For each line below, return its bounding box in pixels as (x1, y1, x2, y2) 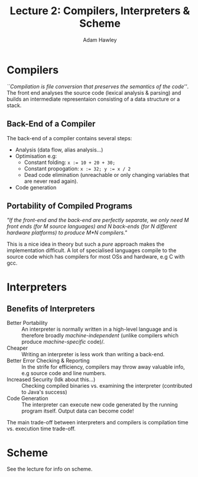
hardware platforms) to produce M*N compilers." (7, 229, 128, 236)
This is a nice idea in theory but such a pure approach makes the (7, 241, 165, 248)
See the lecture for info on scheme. (7, 466, 93, 473)
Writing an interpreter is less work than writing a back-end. (21, 351, 165, 358)
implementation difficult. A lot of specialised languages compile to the (7, 247, 177, 254)
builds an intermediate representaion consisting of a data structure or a (7, 95, 180, 102)
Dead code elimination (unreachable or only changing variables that (24, 171, 190, 178)
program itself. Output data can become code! (21, 407, 134, 415)
